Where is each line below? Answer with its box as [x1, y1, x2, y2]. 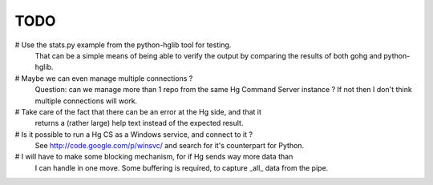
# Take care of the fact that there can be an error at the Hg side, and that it [14, 107, 262, 116]
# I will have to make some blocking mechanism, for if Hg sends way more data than [14, 152, 293, 162]
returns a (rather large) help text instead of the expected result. [34, 119, 244, 128]
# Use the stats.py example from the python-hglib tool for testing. [14, 40, 232, 50]
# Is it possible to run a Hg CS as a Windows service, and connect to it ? [14, 129, 253, 139]
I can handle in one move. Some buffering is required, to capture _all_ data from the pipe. [34, 163, 329, 172]
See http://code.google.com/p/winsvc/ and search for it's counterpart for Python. [34, 141, 305, 151]
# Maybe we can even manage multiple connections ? [14, 73, 193, 83]
